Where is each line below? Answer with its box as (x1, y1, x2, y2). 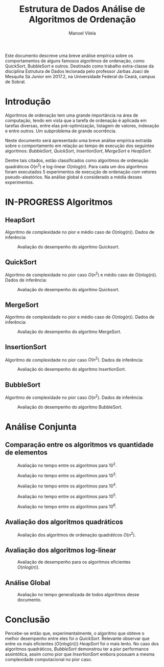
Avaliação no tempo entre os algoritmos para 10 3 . (17, 472, 117, 479)
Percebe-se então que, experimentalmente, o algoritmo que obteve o (5, 631, 144, 637)
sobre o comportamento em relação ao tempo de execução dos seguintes (5, 143, 155, 149)
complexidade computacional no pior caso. (5, 657, 92, 663)
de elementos (5, 449, 48, 457)
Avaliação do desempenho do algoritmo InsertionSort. (17, 366, 126, 372)
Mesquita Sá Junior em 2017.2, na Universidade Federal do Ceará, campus (5, 73, 156, 79)
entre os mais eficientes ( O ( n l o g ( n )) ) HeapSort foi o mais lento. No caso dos (5, 641, 159, 647)
